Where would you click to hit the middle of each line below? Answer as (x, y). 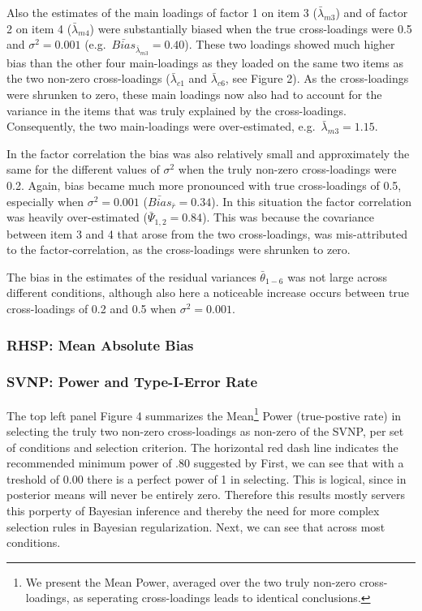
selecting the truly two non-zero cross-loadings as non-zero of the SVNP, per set (205, 430)
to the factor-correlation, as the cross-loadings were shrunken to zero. (179, 250)
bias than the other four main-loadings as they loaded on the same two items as (205, 62)
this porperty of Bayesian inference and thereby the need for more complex (193, 510)
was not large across (337, 276)
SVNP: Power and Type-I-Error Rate (132, 382)
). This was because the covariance (288, 217)
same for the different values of (83, 169)
